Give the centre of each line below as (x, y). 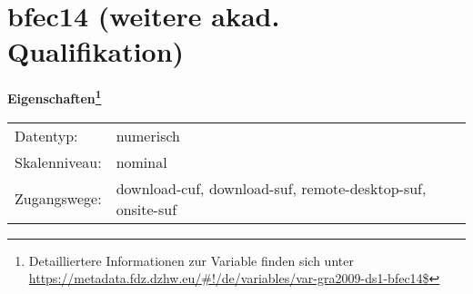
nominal (141, 162)
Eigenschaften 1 (55, 97)
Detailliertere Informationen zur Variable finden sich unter (191, 260)
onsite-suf (146, 209)
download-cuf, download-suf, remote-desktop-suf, (271, 188)
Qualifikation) (96, 51)
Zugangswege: (58, 199)
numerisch (148, 135)
